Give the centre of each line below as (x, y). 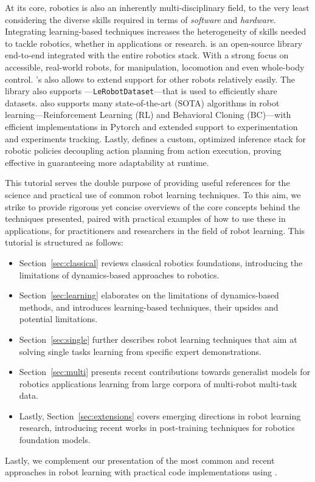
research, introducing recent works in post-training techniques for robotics (157, 428)
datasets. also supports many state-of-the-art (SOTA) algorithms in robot (142, 102)
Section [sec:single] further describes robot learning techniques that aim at (158, 339)
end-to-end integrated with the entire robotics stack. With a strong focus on (147, 55)
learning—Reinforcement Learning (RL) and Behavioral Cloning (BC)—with (148, 115)
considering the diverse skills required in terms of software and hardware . (140, 19)
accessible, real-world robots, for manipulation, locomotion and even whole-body (155, 67)
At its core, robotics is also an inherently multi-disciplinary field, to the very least (157, 7)
